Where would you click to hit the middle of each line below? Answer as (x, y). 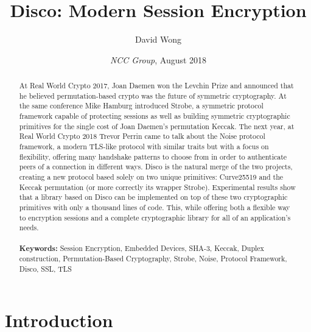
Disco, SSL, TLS (45, 268)
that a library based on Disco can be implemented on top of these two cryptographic (153, 197)
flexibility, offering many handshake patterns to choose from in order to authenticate (153, 156)
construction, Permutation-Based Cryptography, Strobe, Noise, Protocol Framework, (153, 259)
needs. (29, 228)
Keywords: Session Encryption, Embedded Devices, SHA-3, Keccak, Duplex (142, 248)
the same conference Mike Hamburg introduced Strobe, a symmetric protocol (141, 106)
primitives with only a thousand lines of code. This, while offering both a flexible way (155, 207)
